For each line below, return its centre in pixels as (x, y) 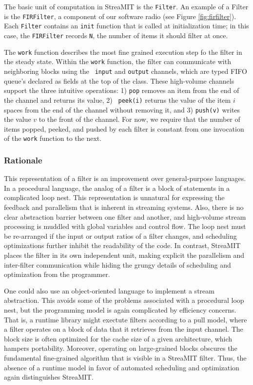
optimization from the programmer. (57, 274)
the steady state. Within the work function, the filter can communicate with (117, 61)
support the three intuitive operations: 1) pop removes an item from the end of (122, 90)
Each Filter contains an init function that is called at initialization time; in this (126, 26)
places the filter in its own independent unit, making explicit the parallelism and (124, 255)
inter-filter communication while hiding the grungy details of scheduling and (117, 264)
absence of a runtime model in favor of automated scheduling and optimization (122, 367)
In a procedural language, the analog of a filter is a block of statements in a (117, 188)
